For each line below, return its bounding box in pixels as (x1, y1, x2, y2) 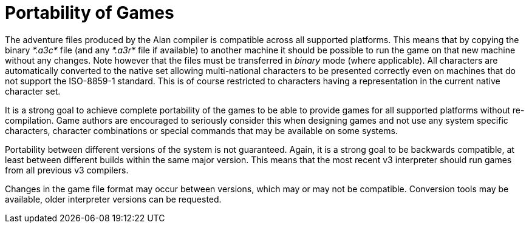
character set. (5, 85, 61, 96)
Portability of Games (5, 2, 174, 23)
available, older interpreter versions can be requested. (5, 193, 222, 204)
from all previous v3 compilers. (5, 164, 129, 175)
